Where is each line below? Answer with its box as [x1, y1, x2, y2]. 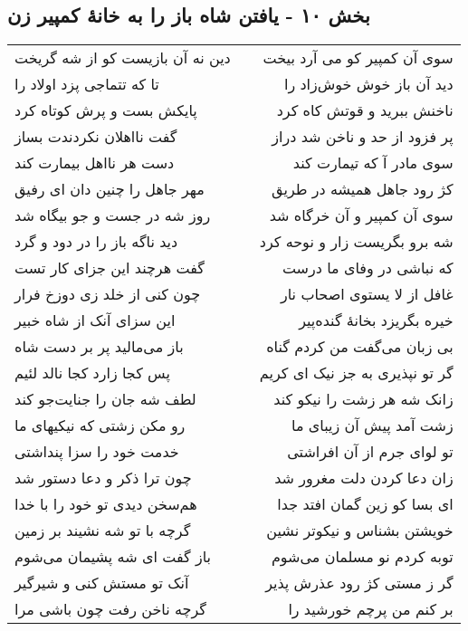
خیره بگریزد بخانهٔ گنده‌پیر [299, 310, 454, 331]
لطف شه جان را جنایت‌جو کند [14, 388, 196, 410]
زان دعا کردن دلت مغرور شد [274, 467, 454, 489]
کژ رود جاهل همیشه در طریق [272, 178, 454, 200]
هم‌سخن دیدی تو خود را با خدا [14, 493, 197, 515]
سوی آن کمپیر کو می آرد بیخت [263, 47, 454, 69]
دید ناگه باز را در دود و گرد [14, 231, 178, 253]
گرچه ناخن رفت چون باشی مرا [14, 598, 206, 620]
